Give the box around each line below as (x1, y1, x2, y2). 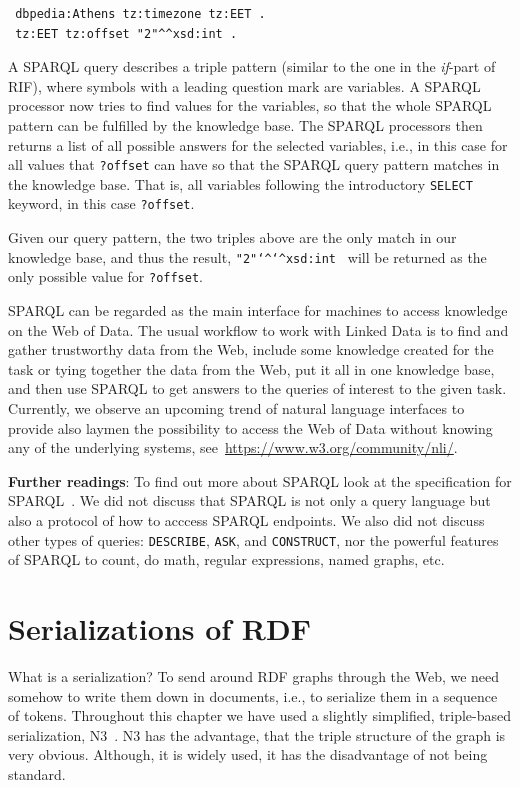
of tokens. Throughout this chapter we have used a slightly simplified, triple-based (8, 705, 512, 726)
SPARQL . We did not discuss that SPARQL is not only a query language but (8, 490, 491, 511)
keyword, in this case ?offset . (8, 193, 195, 214)
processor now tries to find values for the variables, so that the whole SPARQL (8, 95, 492, 116)
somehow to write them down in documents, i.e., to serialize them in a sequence (8, 685, 498, 706)
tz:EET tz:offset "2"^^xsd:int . (15, 26, 238, 41)
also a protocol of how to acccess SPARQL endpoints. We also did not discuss (8, 509, 485, 530)
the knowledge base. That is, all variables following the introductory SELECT (8, 173, 473, 194)
